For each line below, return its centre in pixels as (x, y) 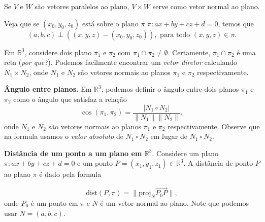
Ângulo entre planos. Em (48, 89)
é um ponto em (54, 203)
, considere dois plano (58, 52)
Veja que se (22, 23)
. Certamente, (189, 52)
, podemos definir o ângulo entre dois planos (170, 89)
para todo (175, 35)
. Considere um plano (185, 153)
